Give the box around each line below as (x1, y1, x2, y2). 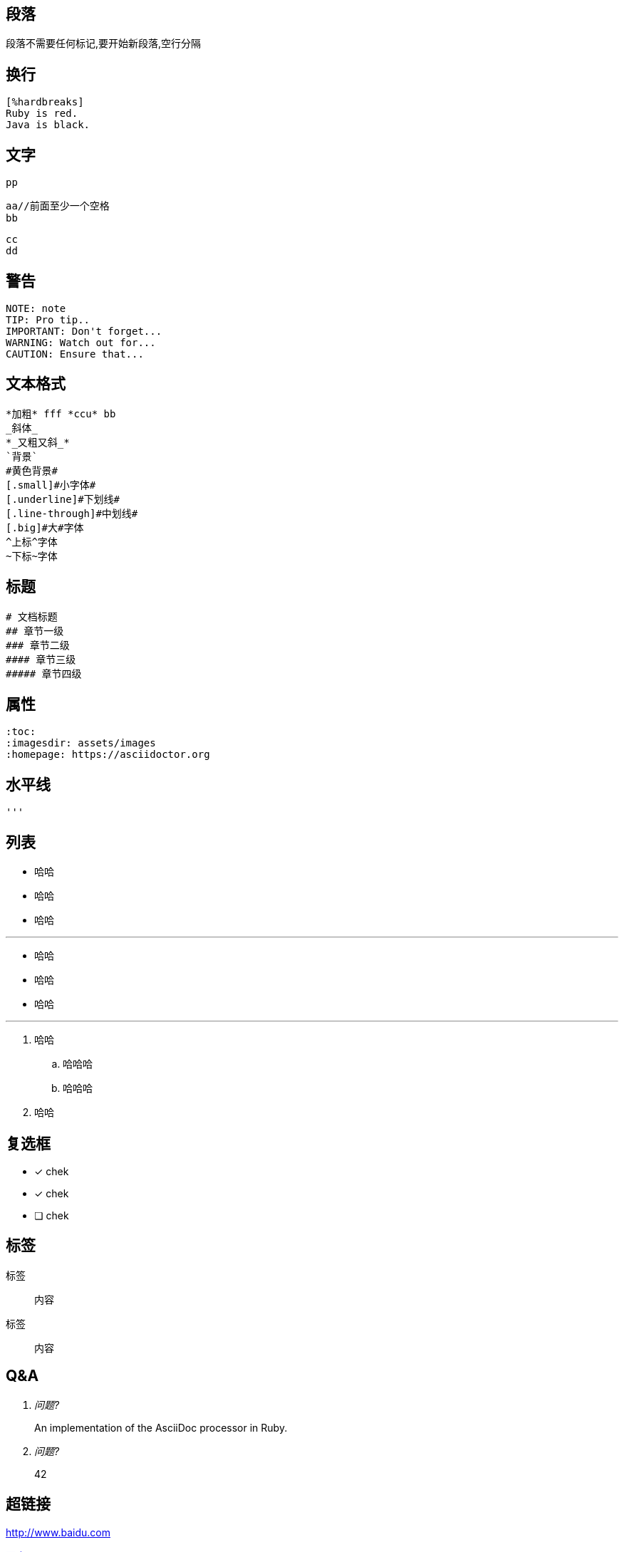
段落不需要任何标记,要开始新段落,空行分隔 (6, 37, 202, 50)
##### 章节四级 (6, 667, 82, 679)
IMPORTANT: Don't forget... (6, 325, 162, 337)
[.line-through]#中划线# (6, 507, 138, 519)
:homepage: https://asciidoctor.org (6, 749, 210, 761)
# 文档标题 (6, 610, 58, 623)
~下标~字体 (6, 550, 58, 562)
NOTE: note (6, 302, 66, 314)
